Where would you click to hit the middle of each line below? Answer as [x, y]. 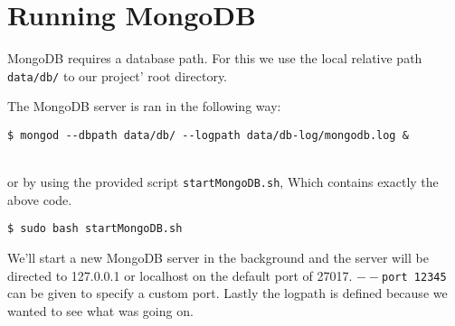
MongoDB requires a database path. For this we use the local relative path [215, 58]
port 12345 [414, 277]
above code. [40, 199]
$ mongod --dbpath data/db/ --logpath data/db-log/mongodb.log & [208, 135]
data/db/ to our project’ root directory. [118, 75]
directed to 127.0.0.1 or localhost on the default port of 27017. [180, 275]
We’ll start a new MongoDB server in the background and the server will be [218, 258]
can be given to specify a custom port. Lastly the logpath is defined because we [227, 293]
